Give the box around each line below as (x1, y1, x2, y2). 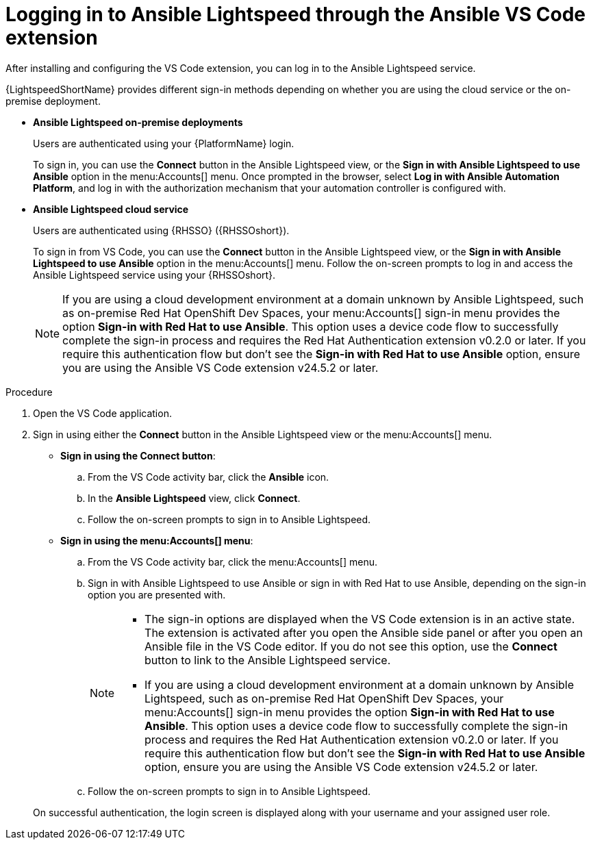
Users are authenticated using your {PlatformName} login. (33, 137, 294, 149)
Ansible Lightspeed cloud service (33, 203, 189, 215)
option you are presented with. (88, 588, 226, 601)
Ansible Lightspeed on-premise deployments (33, 116, 243, 128)
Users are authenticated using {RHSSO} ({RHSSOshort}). (33, 224, 290, 236)
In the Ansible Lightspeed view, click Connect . (88, 492, 301, 504)
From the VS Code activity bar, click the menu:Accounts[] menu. (88, 555, 377, 568)
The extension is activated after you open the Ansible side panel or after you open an (144, 625, 583, 640)
